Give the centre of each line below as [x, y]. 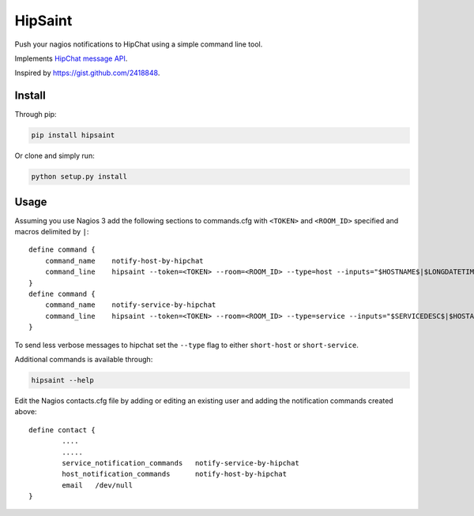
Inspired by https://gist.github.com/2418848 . [87, 73]
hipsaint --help [63, 380]
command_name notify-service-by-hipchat [130, 305]
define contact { [62, 430]
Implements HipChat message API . [71, 58]
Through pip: [36, 114]
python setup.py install [79, 177]
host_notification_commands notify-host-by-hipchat [175, 474]
